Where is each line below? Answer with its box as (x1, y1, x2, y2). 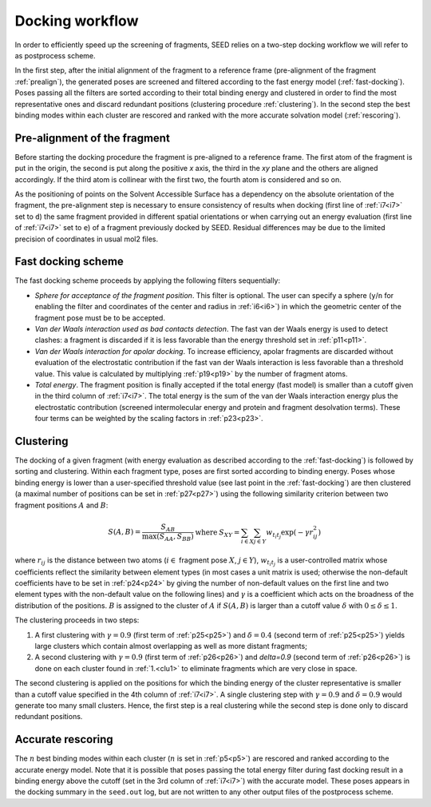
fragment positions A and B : (14, 500, 109, 510)
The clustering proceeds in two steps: (14, 615, 140, 625)
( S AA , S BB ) (156, 532, 195, 543)
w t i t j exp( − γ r (266, 527, 314, 539)
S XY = (218, 527, 240, 539)
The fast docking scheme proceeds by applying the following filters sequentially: (14, 276, 281, 285)
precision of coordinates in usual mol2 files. (14, 234, 159, 244)
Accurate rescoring (14, 733, 113, 746)
